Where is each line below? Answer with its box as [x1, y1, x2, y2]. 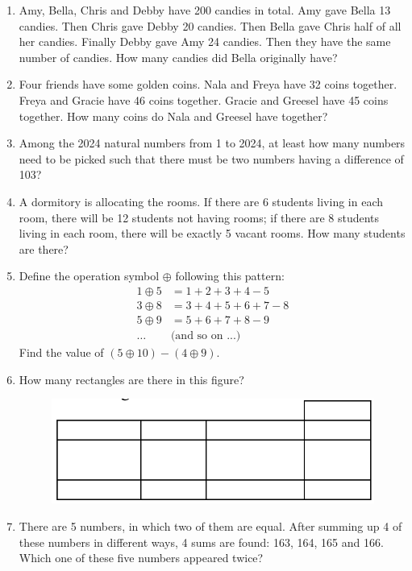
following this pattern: [175, 267, 285, 284]
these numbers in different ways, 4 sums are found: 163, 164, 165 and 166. [19, 533, 384, 550]
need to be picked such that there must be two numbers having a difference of [19, 150, 404, 167]
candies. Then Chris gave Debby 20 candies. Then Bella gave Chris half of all [19, 17, 402, 34]
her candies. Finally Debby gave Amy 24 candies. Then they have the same [19, 33, 391, 50]
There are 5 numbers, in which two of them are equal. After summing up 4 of [19, 517, 402, 534]
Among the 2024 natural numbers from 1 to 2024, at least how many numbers [19, 134, 406, 151]
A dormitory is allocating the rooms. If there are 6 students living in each [19, 192, 384, 209]
